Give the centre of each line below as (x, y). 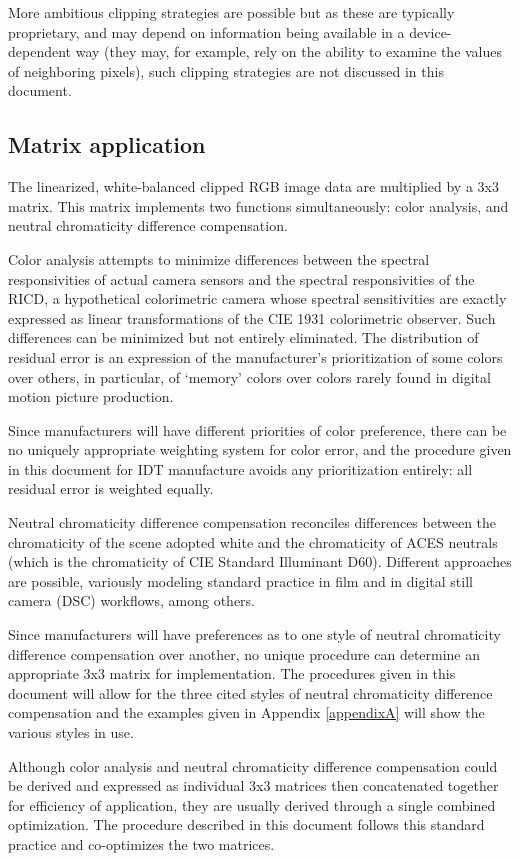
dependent (40, 51)
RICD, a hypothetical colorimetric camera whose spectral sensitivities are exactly (257, 298)
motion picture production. (91, 396)
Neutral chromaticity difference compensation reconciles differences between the (252, 522)
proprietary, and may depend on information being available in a (206, 31)
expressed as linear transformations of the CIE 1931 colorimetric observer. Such (252, 317)
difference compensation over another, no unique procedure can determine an (244, 653)
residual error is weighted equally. (111, 488)
